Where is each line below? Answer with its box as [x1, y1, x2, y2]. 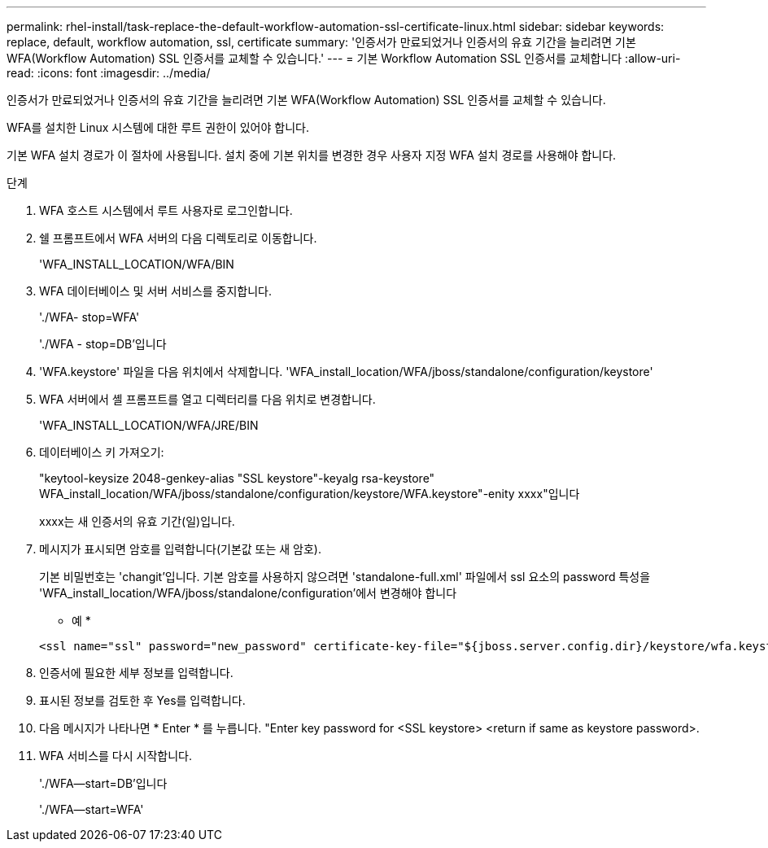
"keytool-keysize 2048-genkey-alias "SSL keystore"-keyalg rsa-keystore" [39, 471, 435, 485]
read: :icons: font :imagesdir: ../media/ [7, 66, 211, 80]
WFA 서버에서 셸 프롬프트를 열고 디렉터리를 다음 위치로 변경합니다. [39, 392, 376, 406]
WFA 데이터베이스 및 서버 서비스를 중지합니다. [39, 284, 273, 298]
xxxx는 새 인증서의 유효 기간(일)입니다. [39, 514, 235, 528]
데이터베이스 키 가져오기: [39, 445, 164, 459]
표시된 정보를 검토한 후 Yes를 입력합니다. [39, 693, 246, 707]
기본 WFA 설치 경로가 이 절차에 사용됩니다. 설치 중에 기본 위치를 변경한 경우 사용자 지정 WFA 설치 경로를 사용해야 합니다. [7, 148, 617, 162]
